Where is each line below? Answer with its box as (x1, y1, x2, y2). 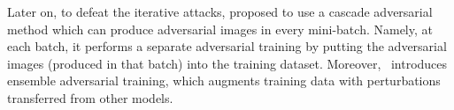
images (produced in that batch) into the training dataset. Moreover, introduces (7, 54, 448, 72)
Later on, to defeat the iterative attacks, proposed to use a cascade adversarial (7, 3, 433, 20)
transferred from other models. (7, 88, 173, 106)
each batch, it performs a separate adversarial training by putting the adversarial (7, 37, 447, 55)
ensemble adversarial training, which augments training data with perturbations (7, 71, 441, 90)
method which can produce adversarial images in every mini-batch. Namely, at (7, 19, 433, 38)
